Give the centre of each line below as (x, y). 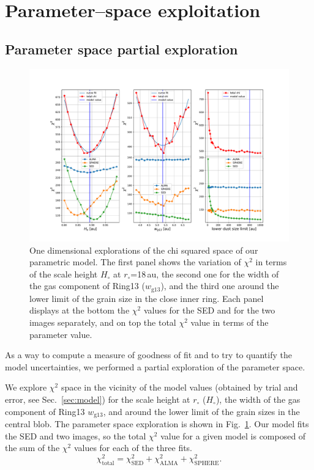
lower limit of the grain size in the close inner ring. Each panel (147, 298)
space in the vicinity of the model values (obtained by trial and (179, 387)
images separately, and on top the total (103, 322)
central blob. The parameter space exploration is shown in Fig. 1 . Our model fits (157, 424)
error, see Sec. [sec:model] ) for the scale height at (98, 399)
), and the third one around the (220, 286)
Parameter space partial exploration (121, 49)
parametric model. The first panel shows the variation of (135, 262)
